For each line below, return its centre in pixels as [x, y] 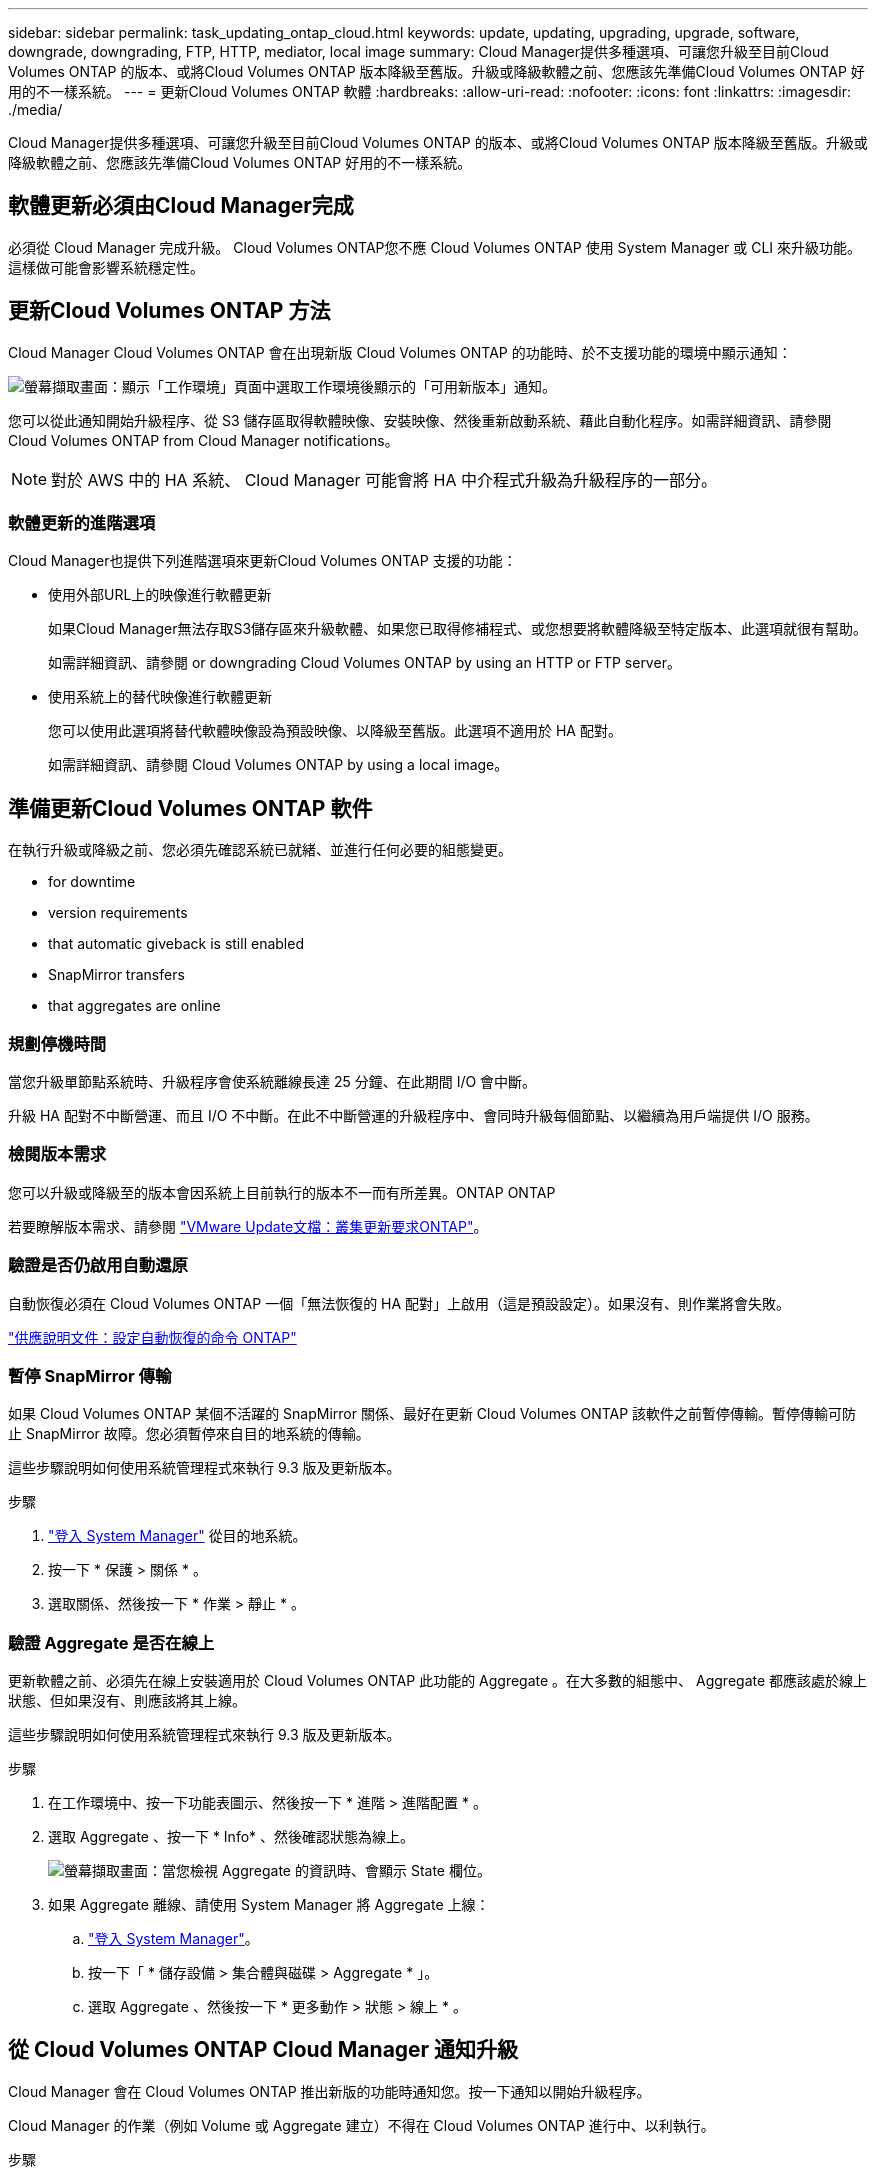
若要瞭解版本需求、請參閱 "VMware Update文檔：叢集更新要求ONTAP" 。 [248, 1226]
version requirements [118, 913]
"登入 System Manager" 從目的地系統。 [177, 1536]
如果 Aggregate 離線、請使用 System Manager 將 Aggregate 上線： [269, 1905]
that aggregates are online [134, 1006]
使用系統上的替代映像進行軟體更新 [160, 697]
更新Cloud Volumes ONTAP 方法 [169, 311]
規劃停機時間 [57, 1043]
